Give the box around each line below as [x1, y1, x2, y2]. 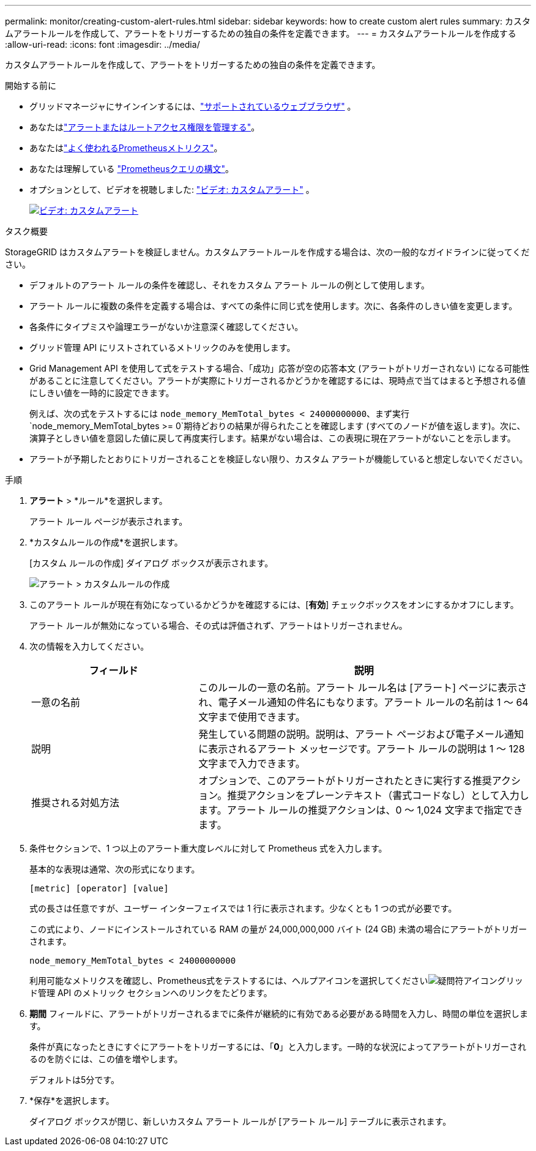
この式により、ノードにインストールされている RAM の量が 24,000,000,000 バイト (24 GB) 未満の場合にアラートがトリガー [29, 924, 527, 934]
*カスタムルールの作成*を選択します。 [29, 537, 183, 547]
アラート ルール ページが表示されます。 [29, 516, 188, 527]
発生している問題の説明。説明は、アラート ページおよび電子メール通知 [198, 728, 524, 740]
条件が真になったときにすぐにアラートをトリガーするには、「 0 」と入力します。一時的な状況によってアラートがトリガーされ [29, 1041, 527, 1052]
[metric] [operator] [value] [29, 883, 169, 893]
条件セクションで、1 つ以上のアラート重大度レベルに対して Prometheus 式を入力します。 [29, 843, 387, 853]
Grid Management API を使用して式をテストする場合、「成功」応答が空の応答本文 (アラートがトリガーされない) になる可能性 [29, 363, 530, 373]
